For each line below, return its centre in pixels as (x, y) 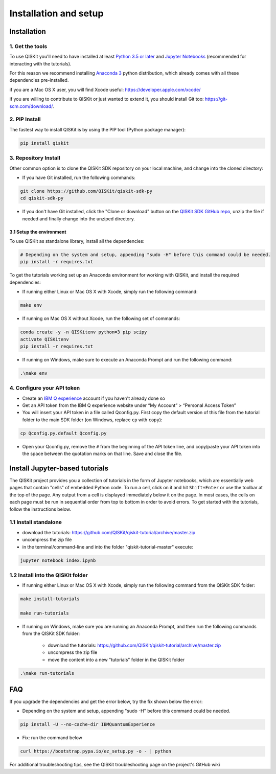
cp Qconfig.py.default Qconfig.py (63, 433)
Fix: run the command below (52, 738)
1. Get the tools (28, 46)
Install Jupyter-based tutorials (59, 468)
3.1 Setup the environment (38, 232)
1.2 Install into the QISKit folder (49, 575)
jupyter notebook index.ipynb (58, 560)
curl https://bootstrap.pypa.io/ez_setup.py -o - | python (96, 751)
